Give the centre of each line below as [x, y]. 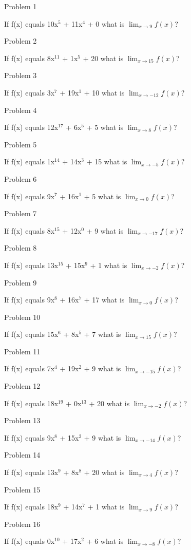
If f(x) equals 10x [31, 23]
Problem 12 [22, 386]
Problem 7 [21, 213]
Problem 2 [21, 41]
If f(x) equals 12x [31, 127]
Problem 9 [21, 282]
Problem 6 [21, 178]
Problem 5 [21, 144]
